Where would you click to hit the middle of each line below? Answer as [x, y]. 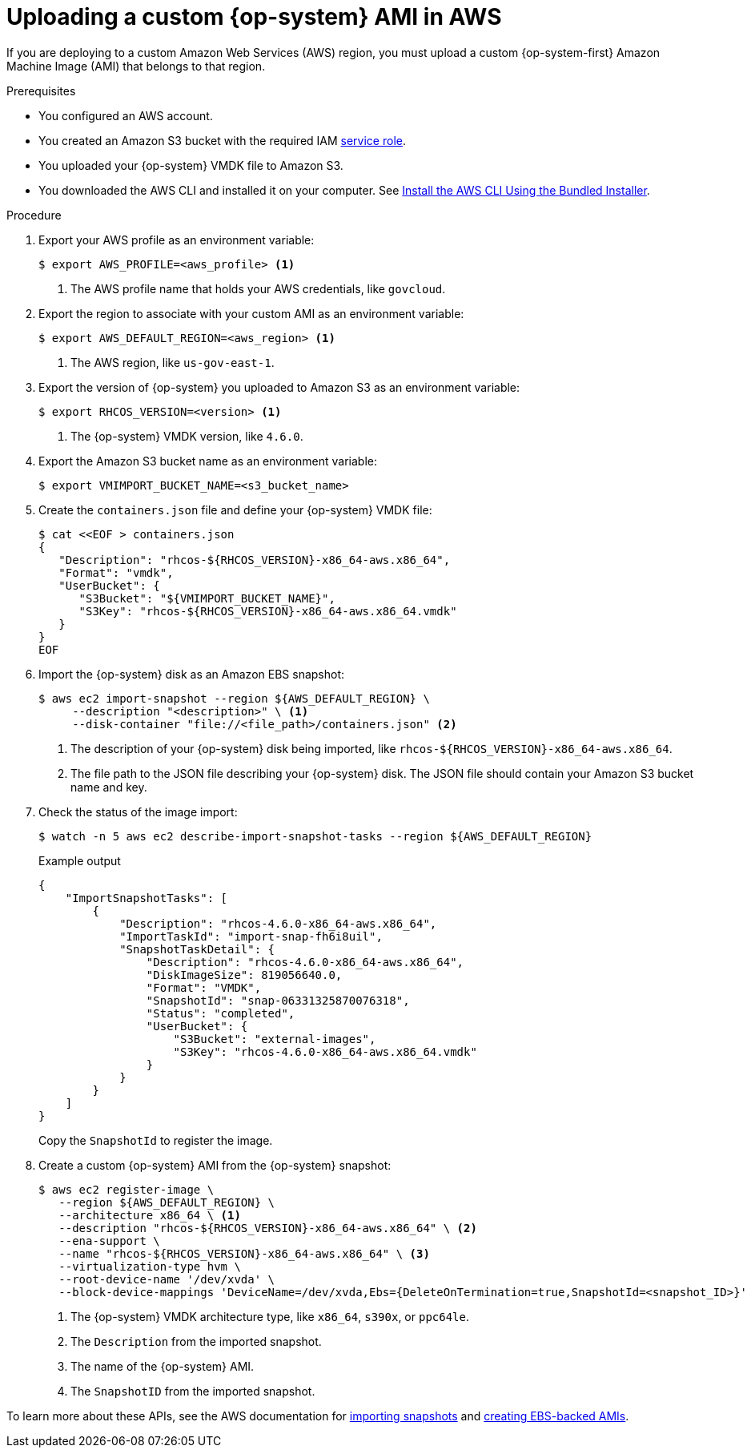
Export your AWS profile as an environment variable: [177, 240]
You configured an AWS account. [126, 115]
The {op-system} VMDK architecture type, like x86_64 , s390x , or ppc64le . [270, 1316]
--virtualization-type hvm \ [150, 1266]
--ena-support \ [109, 1241]
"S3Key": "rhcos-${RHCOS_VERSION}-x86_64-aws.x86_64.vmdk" [268, 611]
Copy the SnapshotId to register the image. [156, 1140]
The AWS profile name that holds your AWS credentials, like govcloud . [258, 288]
